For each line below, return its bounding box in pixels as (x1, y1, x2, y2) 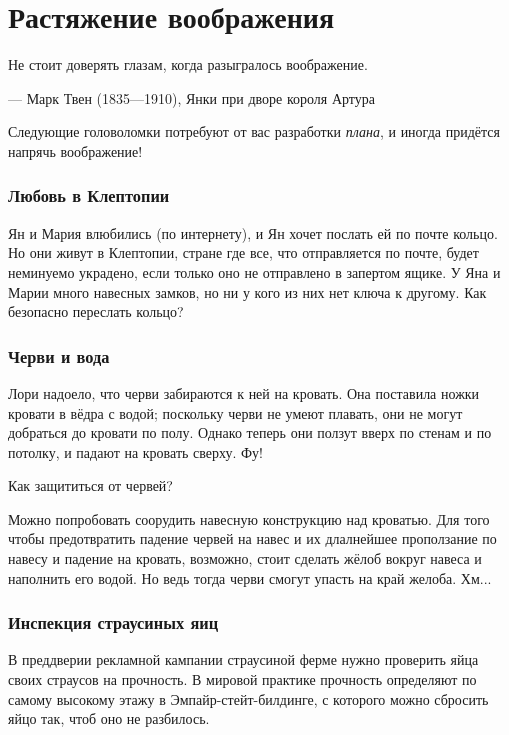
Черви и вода (8, 343, 110, 368)
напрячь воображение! (8, 140, 143, 161)
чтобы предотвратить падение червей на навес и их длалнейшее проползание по (8, 528, 497, 549)
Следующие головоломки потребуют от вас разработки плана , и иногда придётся (8, 121, 500, 142)
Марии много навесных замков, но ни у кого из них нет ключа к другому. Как (8, 281, 487, 302)
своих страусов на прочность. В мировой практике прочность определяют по (8, 669, 477, 690)
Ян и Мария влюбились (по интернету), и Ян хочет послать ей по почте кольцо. (8, 222, 498, 243)
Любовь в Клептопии (8, 183, 170, 208)
